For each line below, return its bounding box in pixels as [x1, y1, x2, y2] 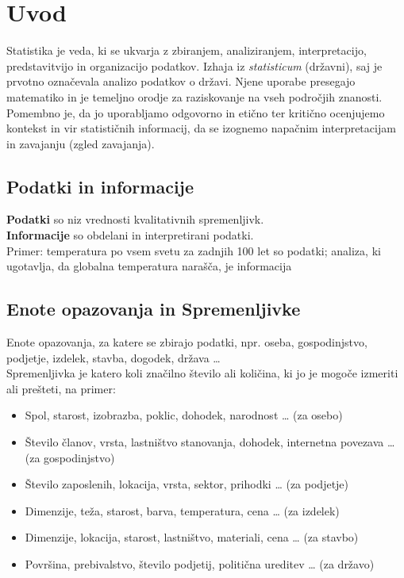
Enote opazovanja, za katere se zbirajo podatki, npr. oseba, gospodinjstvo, [6, 334, 367, 350]
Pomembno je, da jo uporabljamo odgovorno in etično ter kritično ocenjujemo [6, 104, 385, 121]
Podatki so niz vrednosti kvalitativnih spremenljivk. [6, 211, 264, 228]
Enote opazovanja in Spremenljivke [6, 297, 301, 321]
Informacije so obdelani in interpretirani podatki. [6, 227, 254, 243]
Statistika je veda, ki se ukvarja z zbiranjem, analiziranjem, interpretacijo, [6, 42, 367, 59]
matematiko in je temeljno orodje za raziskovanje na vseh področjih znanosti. [6, 88, 383, 105]
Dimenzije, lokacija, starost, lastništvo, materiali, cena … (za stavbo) [25, 529, 359, 545]
